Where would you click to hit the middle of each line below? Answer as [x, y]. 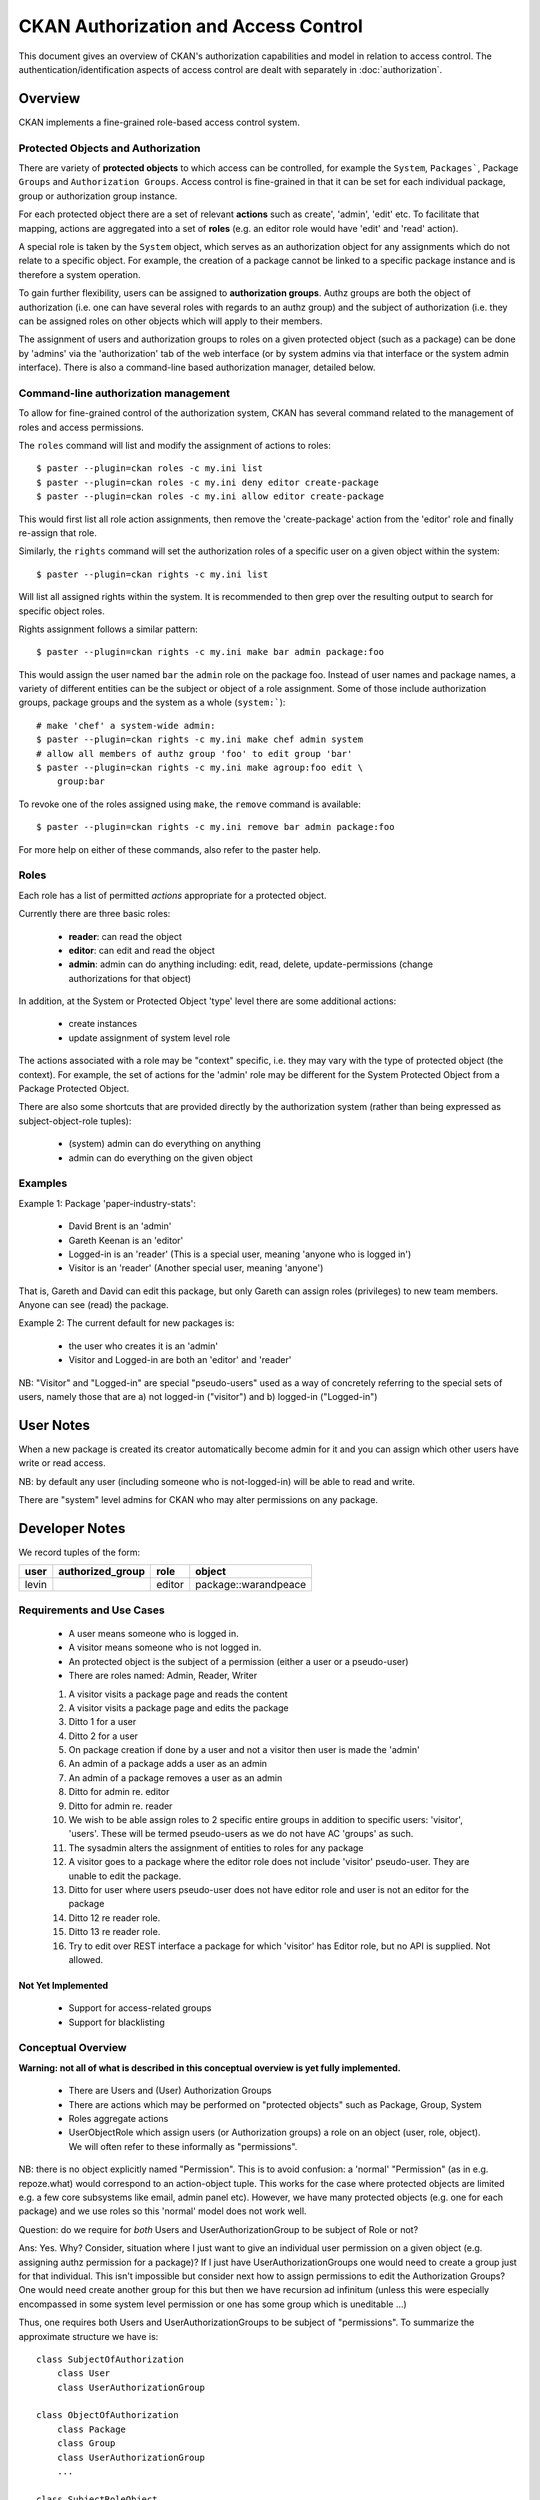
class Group [86, 2443]
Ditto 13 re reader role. [114, 1932]
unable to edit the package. [125, 1876]
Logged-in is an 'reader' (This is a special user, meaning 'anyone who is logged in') [240, 1254]
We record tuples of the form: [79, 1552]
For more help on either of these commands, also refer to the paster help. [170, 849]
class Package [91, 2429]
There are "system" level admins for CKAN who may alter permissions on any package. [198, 1500]
